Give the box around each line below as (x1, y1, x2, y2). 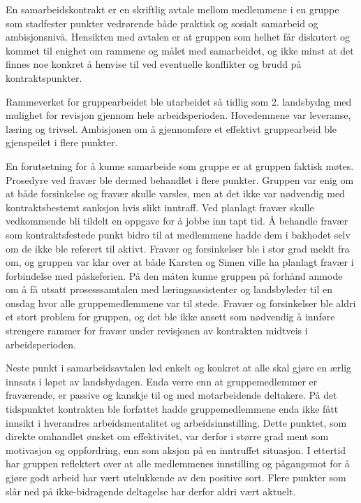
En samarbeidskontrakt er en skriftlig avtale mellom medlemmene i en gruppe (6, 2, 339, 16)
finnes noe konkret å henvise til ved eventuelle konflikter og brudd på (6, 57, 302, 71)
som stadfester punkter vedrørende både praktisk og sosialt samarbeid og (6, 15, 318, 30)
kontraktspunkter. (6, 70, 82, 85)
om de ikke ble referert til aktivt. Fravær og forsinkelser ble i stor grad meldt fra (6, 241, 350, 255)
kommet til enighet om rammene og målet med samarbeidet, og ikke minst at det (6, 43, 354, 57)
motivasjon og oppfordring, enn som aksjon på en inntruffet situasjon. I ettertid (6, 442, 346, 457)
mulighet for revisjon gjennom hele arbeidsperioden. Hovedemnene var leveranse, (6, 108, 351, 122)
